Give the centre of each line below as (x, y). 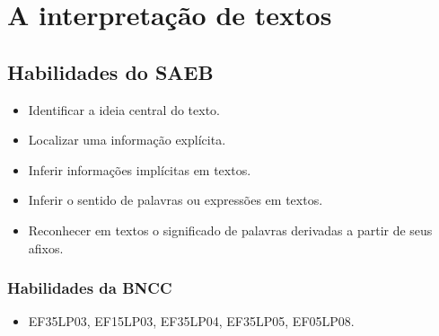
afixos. (46, 248)
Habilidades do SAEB (110, 71)
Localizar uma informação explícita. (127, 140)
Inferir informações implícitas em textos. (140, 169)
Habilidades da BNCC (90, 288)
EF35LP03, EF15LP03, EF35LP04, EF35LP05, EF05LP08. (191, 321)
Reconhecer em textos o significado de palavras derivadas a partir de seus (230, 230)
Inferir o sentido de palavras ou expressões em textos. (176, 200)
